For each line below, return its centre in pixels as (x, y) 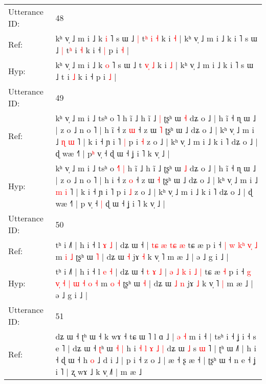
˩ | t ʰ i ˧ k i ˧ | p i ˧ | (92, 50)
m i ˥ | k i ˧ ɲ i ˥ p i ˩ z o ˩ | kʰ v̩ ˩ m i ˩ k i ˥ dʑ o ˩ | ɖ (154, 191)
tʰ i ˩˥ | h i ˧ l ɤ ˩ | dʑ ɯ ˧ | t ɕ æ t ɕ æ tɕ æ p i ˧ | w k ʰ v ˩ (157, 245)
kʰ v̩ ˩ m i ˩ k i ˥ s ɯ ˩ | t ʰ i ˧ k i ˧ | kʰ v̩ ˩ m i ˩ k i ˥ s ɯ (157, 38)
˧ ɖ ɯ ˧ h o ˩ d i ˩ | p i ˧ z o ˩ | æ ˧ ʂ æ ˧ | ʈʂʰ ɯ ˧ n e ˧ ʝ (156, 360)
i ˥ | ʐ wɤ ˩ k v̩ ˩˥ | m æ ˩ (99, 371)
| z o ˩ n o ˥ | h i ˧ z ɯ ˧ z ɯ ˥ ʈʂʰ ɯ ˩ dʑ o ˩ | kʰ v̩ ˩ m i (155, 130)
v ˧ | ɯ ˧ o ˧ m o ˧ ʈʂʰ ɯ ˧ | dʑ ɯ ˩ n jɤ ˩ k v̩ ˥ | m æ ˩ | (154, 283)
